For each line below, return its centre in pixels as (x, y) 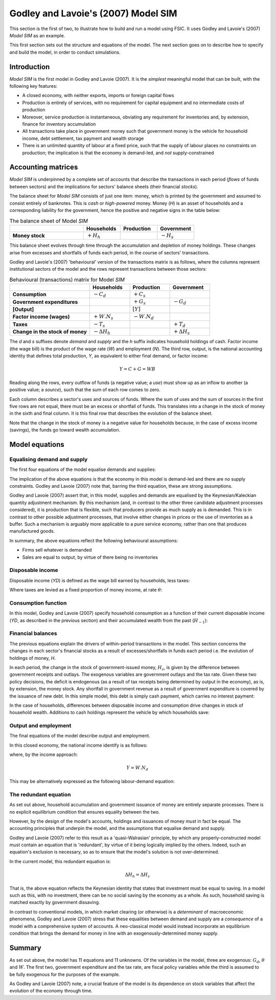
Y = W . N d (137, 769)
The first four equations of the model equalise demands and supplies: (83, 469)
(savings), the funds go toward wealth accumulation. (65, 430)
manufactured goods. (32, 531)
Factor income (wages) (41, 317)
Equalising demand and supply (49, 459)
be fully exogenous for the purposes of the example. (65, 974)
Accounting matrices (44, 167)
